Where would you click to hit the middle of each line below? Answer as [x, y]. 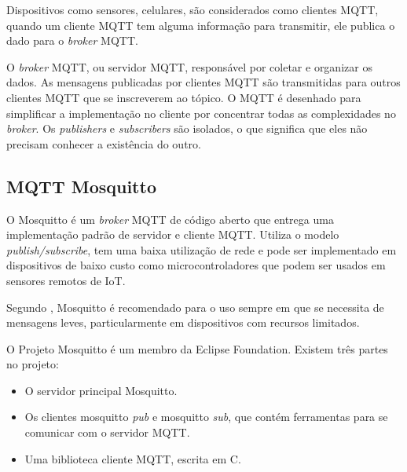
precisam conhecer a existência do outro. [104, 143]
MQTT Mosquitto [81, 186]
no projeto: [33, 364]
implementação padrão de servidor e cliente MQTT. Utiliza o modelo [173, 234]
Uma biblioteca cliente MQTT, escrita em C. [133, 458]
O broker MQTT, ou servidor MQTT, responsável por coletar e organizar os [189, 66]
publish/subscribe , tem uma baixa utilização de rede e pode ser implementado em [202, 249]
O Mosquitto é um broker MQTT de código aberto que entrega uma [170, 219]
